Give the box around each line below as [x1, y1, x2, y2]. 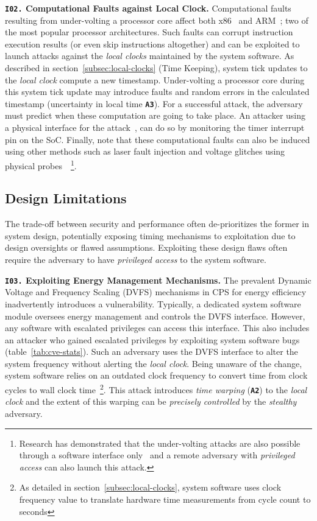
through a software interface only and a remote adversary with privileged [19, 449, 295, 461]
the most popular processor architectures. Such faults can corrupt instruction [5, 26, 293, 38]
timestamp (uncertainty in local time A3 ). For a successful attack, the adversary [5, 97, 303, 110]
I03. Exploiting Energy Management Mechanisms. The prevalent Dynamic [5, 273, 312, 286]
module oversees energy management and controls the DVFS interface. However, [5, 309, 305, 322]
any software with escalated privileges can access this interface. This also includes [5, 321, 310, 334]
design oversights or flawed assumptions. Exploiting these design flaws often [5, 241, 288, 254]
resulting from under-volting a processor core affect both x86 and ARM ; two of [5, 13, 308, 26]
